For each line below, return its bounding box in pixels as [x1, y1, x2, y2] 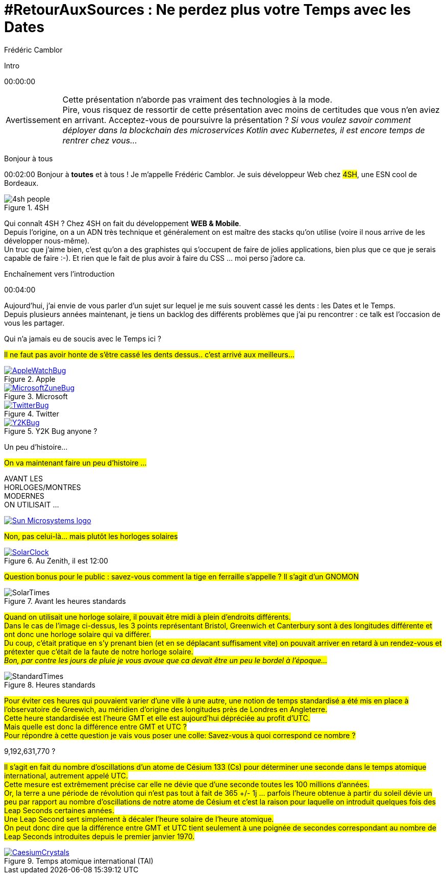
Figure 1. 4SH [4, 203, 49, 212]
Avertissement [6, 114, 61, 125]
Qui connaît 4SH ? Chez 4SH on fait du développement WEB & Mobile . [4, 218, 241, 228]
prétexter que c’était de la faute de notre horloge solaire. [4, 647, 193, 656]
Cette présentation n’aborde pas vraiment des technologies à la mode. [62, 94, 333, 105]
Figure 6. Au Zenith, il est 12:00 [4, 556, 108, 565]
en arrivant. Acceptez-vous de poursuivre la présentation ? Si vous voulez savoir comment [62, 114, 411, 125]
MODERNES [4, 491, 44, 500]
